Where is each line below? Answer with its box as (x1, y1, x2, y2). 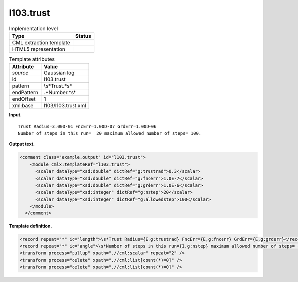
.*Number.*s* (44, 89, 76, 96)
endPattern (12, 89, 38, 96)
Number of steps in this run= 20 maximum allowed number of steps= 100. (18, 131, 202, 136)
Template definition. (9, 223, 52, 229)
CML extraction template (12, 39, 70, 46)
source (12, 70, 29, 76)
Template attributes (9, 56, 55, 63)
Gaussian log (44, 70, 74, 76)
